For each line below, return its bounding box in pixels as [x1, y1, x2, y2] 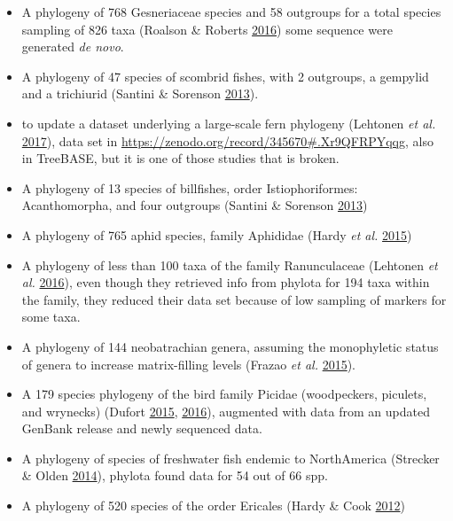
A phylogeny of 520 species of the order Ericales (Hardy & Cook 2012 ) [21, 496, 406, 515]
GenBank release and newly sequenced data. [21, 419, 262, 438]
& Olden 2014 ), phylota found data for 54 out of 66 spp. [21, 466, 328, 485]
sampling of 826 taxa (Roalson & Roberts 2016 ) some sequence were [21, 19, 393, 38]
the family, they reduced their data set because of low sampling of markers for [21, 290, 447, 308]
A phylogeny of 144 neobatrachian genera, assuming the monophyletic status [21, 337, 439, 355]
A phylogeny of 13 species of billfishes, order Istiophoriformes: [21, 178, 358, 197]
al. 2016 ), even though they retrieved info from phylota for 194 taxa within [21, 273, 430, 292]
